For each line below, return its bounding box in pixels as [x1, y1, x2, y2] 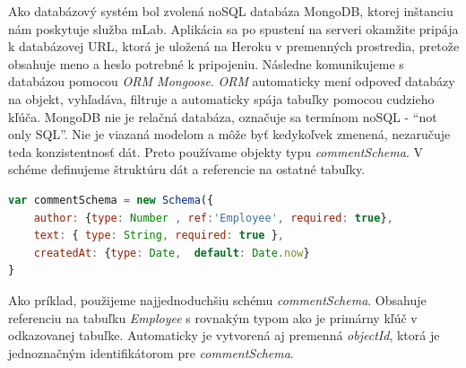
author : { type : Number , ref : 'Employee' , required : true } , [33, 211, 393, 224]
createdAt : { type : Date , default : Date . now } [33, 246, 310, 259]
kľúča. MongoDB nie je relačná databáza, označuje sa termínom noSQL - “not [8, 107, 437, 126]
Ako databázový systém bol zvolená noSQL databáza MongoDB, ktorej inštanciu [8, 2, 453, 20]
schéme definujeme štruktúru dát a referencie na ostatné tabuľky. [8, 160, 366, 179]
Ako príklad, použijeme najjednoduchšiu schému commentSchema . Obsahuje [8, 290, 427, 309]
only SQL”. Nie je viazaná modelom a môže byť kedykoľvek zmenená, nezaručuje [8, 125, 451, 144]
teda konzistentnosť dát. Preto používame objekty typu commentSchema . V [8, 142, 423, 161]
